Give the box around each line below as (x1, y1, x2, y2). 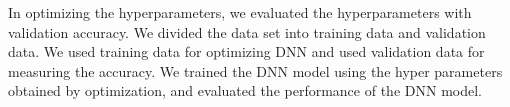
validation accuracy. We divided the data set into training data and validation (8, 21, 486, 42)
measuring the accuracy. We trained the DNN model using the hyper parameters (8, 60, 503, 81)
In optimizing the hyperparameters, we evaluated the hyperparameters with (8, 2, 472, 22)
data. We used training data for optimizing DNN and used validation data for (8, 41, 485, 62)
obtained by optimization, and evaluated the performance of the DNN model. (8, 80, 482, 101)
